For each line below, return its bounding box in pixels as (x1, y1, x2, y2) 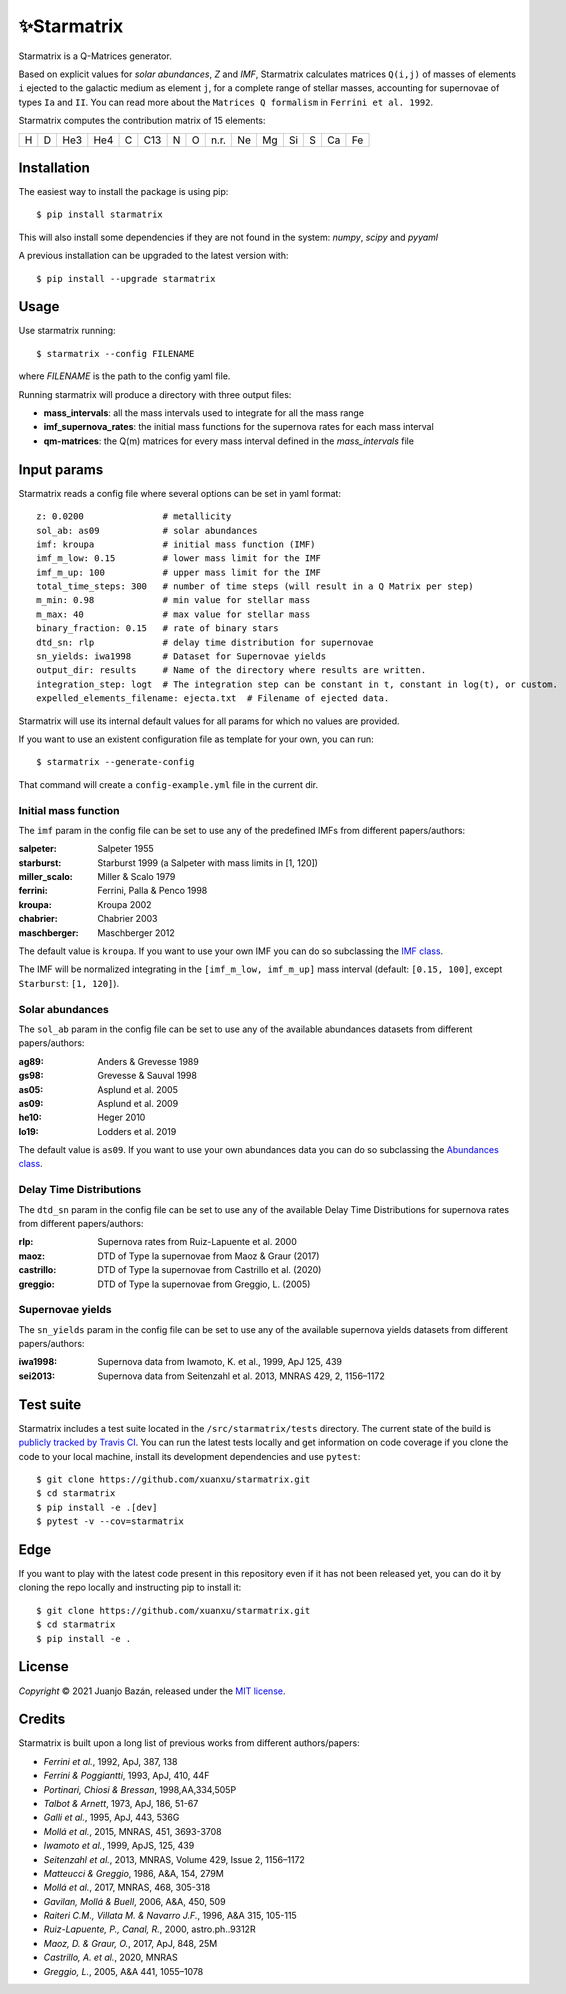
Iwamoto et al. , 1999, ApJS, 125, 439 (43, 1840, 195, 1852)
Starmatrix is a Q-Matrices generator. (18, 50, 172, 62)
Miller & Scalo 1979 (97, 871, 176, 883)
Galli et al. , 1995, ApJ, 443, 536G (43, 1811, 180, 1824)
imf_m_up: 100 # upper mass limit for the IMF (36, 566, 322, 578)
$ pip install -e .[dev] (36, 1501, 158, 1513)
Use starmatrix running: (18, 325, 116, 337)
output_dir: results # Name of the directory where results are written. (36, 665, 427, 676)
